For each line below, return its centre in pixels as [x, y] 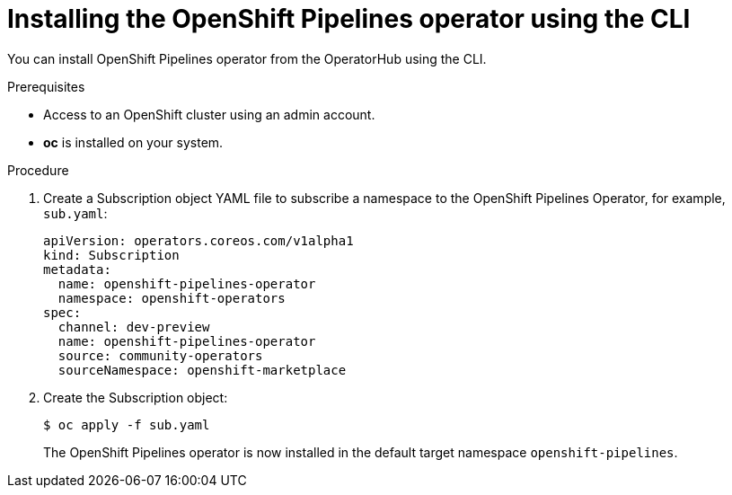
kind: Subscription [111, 255]
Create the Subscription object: [136, 397]
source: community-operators [160, 355]
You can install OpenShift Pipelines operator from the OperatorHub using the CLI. [247, 58]
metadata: [77, 269]
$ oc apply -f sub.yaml [127, 424]
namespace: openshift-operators [172, 298]
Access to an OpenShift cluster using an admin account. [209, 114]
